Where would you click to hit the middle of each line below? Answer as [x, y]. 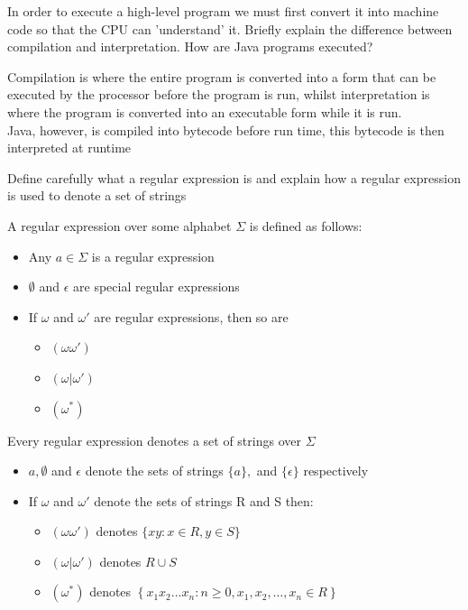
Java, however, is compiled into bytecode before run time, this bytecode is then [226, 129]
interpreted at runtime [69, 148]
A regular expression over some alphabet [119, 225]
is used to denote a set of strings [97, 195]
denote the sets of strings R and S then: [204, 500]
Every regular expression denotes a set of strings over [154, 440]
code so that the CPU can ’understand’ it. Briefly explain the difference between [230, 28]
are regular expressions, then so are [191, 316]
